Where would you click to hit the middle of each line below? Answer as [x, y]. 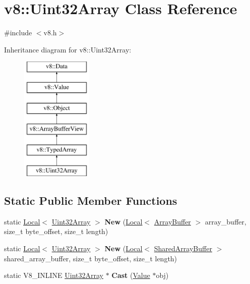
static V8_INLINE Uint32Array [54, 275]
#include [18, 33]
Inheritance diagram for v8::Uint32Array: [68, 49]
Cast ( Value [131, 275]
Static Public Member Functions [91, 201]
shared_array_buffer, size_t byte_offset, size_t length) [91, 258]
